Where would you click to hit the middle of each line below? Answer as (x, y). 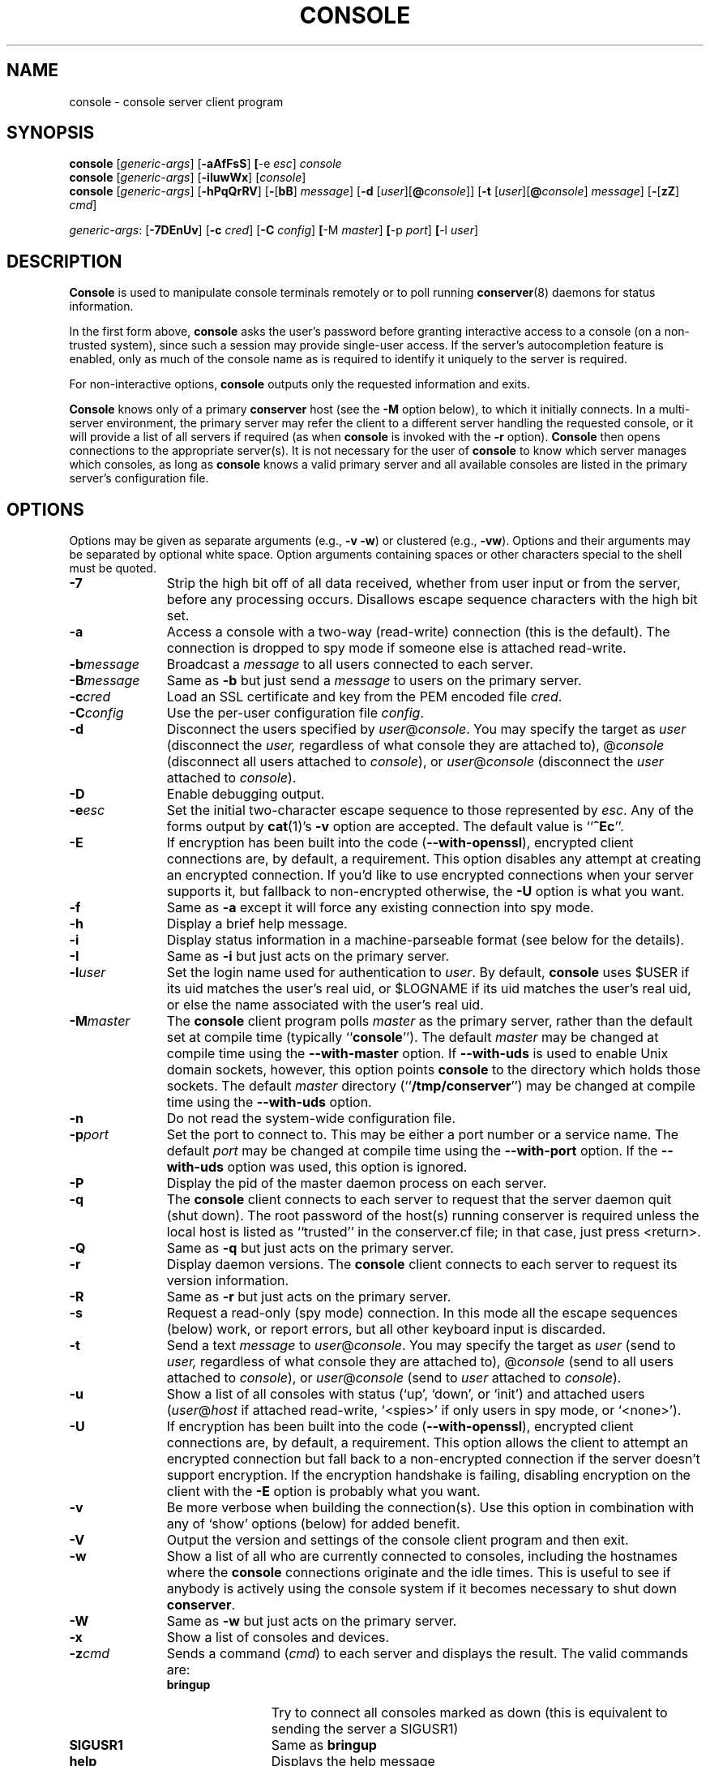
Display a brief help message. (257, 924)
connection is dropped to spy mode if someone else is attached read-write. (396, 648)
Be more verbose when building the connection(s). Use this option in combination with (430, 1508)
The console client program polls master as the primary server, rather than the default (430, 1021)
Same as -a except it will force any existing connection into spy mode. (380, 908)
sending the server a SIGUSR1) (365, 1729)
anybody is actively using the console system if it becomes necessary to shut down (421, 1589)
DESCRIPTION (64, 261)
